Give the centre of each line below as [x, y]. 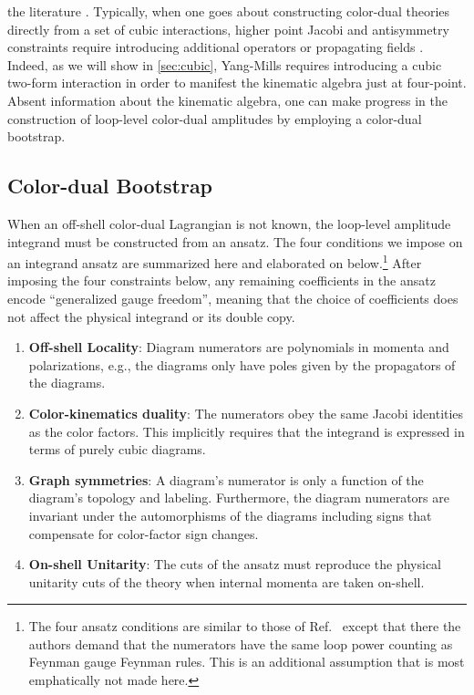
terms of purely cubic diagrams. [117, 449]
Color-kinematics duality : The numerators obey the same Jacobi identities [246, 413]
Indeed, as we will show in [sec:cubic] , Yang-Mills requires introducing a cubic [225, 64]
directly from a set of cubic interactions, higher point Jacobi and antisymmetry [228, 29]
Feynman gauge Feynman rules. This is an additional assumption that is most [247, 662]
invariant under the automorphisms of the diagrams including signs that [230, 515]
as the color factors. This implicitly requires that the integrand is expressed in [247, 431]
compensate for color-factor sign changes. [144, 533]
